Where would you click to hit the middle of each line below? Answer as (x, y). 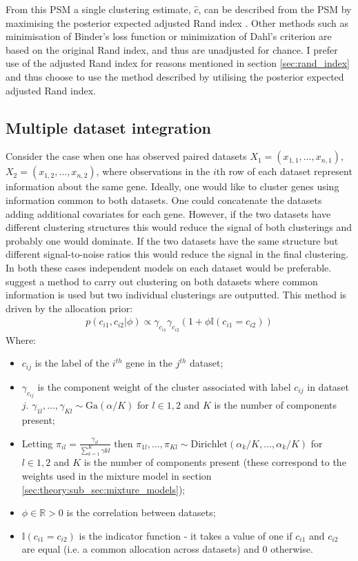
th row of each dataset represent (284, 171)
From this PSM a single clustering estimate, (98, 9)
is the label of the (72, 363)
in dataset (328, 386)
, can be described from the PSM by (275, 9)
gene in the (149, 363)
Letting (37, 443)
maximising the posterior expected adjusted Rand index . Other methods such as (177, 22)
